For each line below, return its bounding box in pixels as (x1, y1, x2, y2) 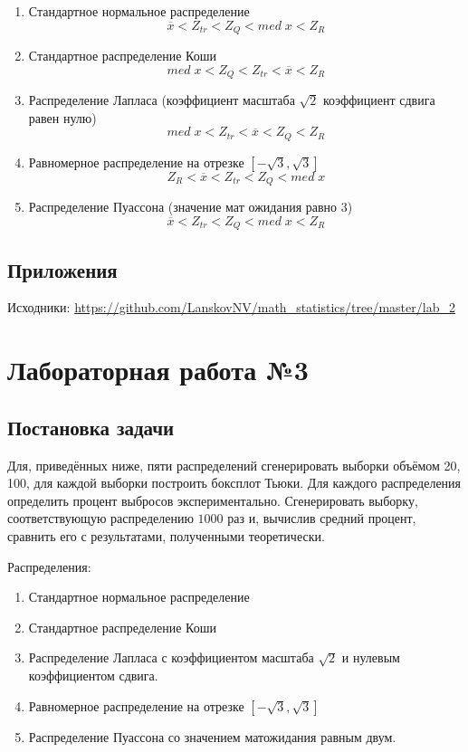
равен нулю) (28, 108, 97, 127)
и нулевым (341, 648, 400, 667)
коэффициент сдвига (322, 90, 435, 109)
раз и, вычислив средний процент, (227, 509, 416, 528)
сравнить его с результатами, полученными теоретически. (7, 526, 325, 545)
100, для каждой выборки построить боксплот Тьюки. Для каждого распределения (7, 473, 462, 492)
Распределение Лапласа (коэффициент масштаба (28, 90, 295, 109)
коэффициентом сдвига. (28, 665, 158, 684)
